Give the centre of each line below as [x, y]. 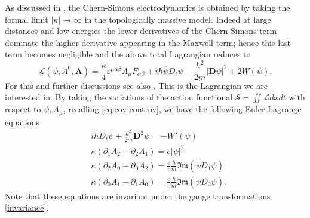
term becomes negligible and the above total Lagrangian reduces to [128, 54]
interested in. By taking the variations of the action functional [119, 97]
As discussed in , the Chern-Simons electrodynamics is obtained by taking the [148, 7]
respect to [23, 109]
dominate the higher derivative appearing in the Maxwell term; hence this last [148, 42]
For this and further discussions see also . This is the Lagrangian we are [136, 85]
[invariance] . [27, 208]
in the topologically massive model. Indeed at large [178, 19]
